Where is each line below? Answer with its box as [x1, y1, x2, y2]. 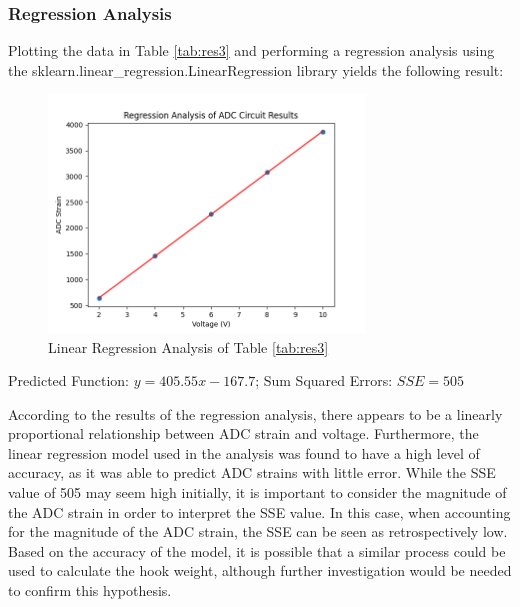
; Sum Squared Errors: [255, 370, 393, 391]
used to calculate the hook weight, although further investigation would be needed [8, 560, 512, 581]
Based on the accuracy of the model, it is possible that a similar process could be [8, 540, 506, 561]
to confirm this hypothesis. [8, 580, 172, 601]
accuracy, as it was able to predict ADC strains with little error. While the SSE [8, 462, 496, 483]
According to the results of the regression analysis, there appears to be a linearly [8, 403, 503, 424]
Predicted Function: [8, 370, 130, 391]
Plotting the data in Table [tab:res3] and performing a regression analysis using [8, 40, 495, 61]
